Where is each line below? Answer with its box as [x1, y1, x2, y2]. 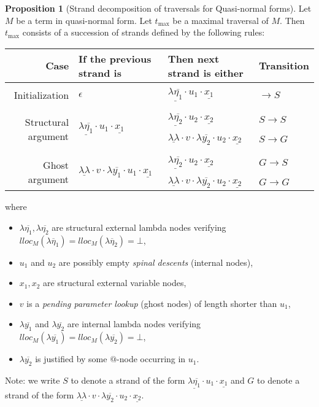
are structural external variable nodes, [43, 276, 186, 289]
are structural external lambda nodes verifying [52, 220, 226, 233]
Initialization [13, 87, 69, 102]
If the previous [79, 51, 152, 66]
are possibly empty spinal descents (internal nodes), [58, 255, 253, 268]
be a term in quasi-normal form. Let [16, 14, 152, 26]
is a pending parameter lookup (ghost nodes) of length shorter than [26, 297, 277, 309]
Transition [258, 58, 309, 73]
